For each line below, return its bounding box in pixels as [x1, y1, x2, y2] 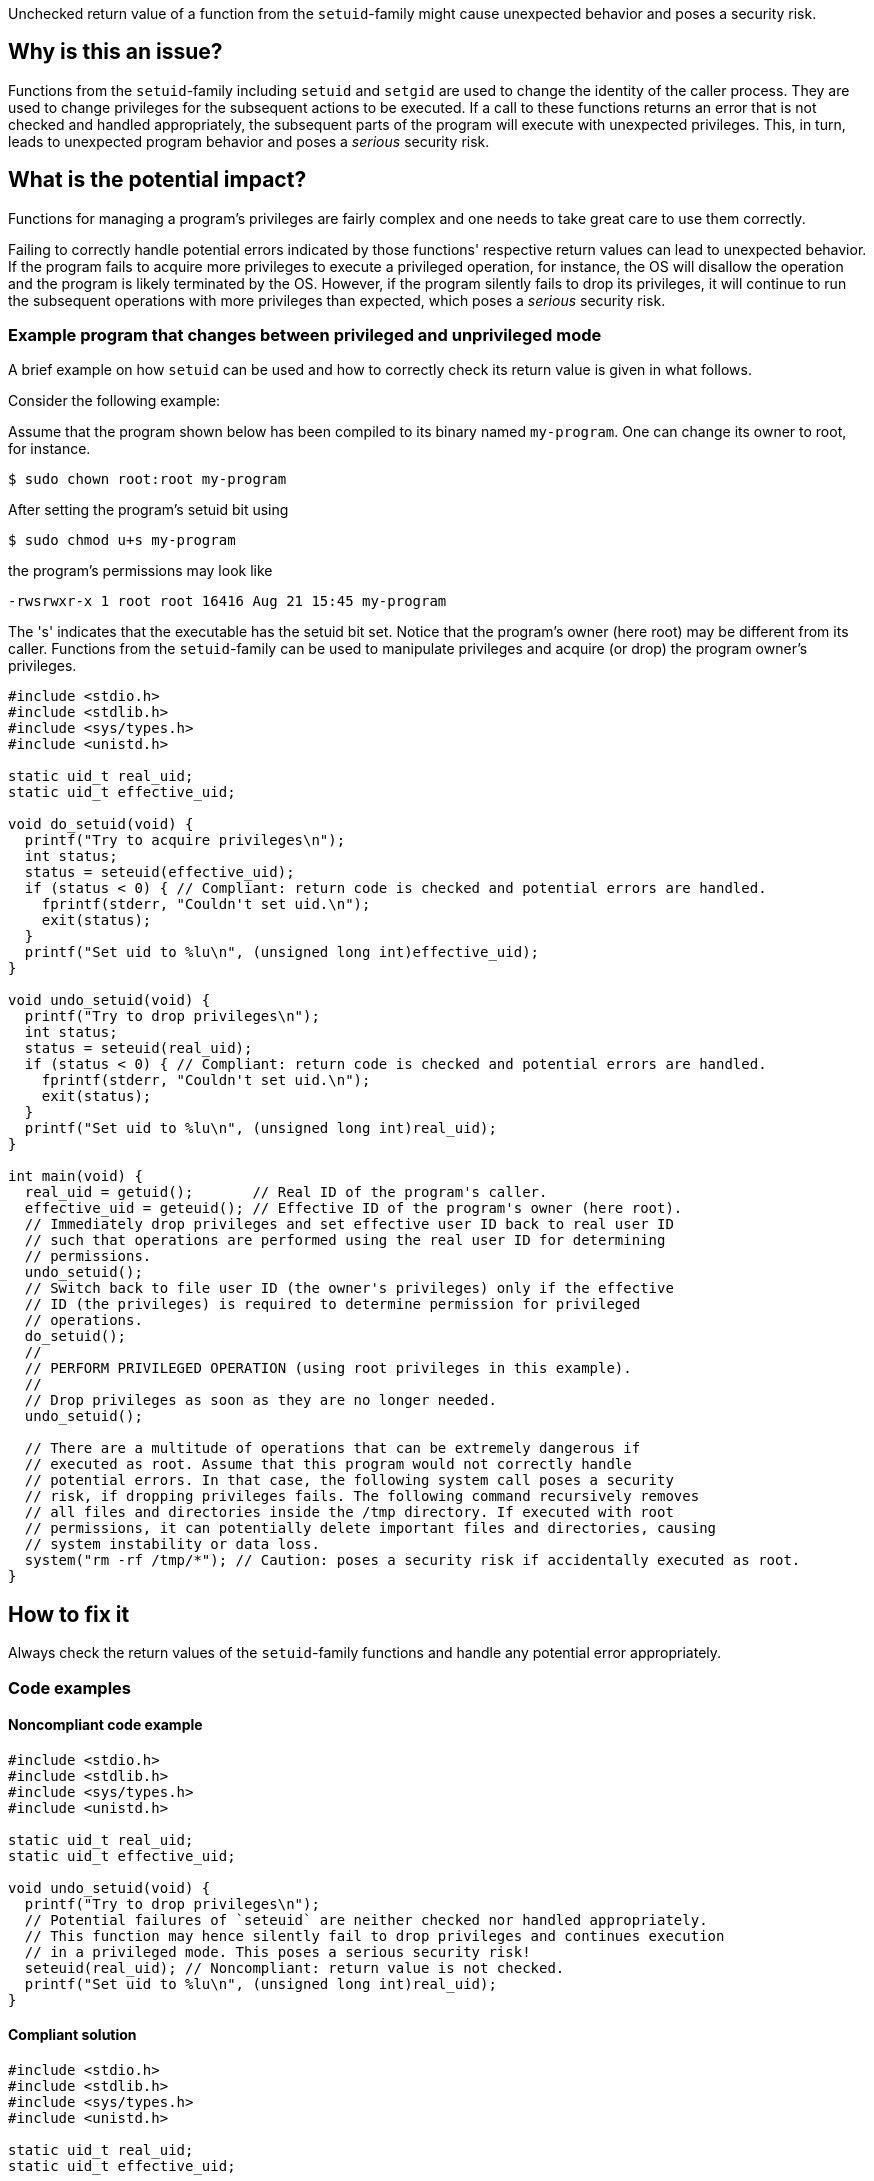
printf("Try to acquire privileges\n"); [24, 832, 346, 849]
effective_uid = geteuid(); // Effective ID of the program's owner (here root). [24, 1200, 683, 1217]
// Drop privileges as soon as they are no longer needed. [24, 1392, 497, 1409]
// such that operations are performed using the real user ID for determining [24, 1232, 666, 1249]
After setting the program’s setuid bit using [8, 501, 289, 519]
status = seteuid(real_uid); [24, 1040, 253, 1057]
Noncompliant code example [8, 1716, 203, 1734]
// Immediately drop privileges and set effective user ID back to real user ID [24, 1216, 674, 1233]
